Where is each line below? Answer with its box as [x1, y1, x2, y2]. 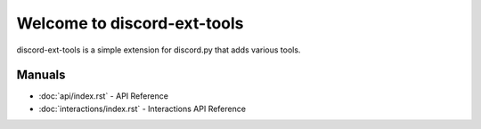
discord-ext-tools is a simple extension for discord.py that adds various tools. [16, 44, 301, 55]
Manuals [16, 68, 66, 83]
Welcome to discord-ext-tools [16, 13, 244, 33]
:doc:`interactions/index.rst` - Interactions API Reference [38, 103, 247, 114]
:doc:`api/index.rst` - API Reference [38, 91, 169, 101]
